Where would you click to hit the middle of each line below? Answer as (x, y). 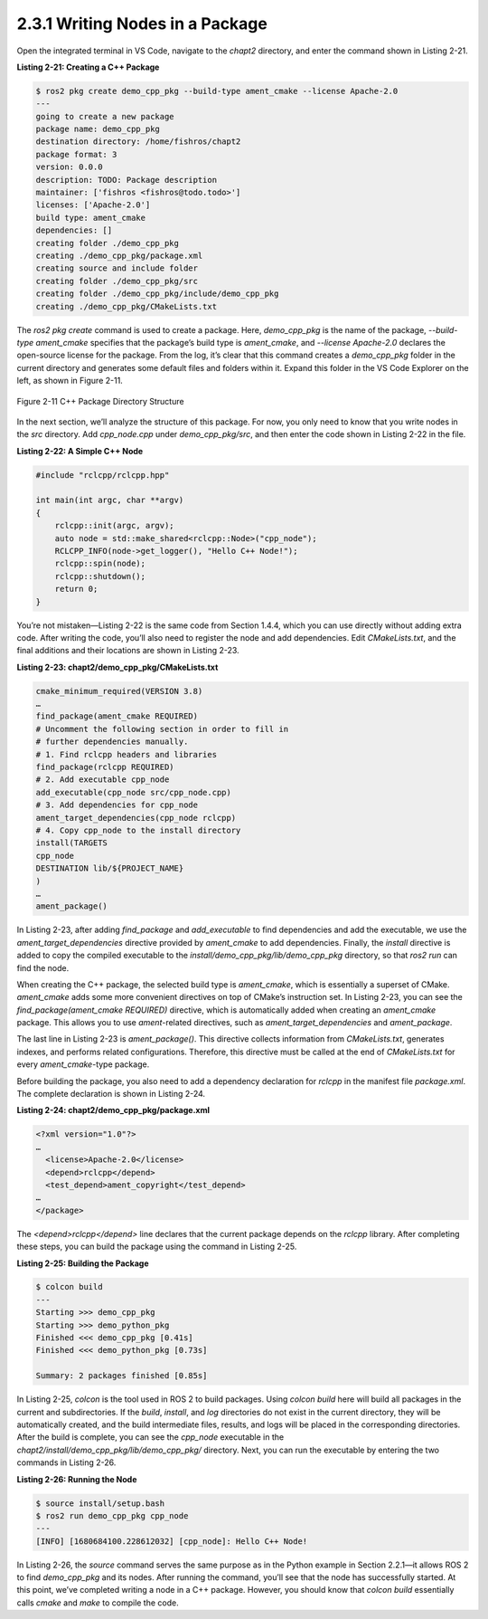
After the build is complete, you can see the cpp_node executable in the (150, 1437)
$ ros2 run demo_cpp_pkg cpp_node (112, 1515)
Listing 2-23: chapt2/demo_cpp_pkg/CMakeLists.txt (117, 667)
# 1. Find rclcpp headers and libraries (126, 754)
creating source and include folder (117, 268)
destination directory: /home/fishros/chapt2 (138, 142)
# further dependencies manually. (112, 742)
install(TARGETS (72, 843)
